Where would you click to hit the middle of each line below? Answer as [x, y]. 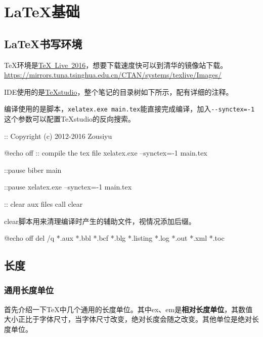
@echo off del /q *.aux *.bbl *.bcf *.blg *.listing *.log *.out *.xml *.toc [114, 238]
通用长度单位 [29, 290]
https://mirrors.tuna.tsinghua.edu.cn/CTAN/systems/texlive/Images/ [113, 75]
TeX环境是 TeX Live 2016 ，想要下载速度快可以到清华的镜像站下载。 [116, 65]
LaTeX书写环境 [43, 43]
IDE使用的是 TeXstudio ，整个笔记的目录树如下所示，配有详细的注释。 [119, 91]
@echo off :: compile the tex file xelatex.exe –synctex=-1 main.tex [106, 153]
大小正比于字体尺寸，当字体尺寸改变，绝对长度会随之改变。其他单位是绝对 [128, 319]
